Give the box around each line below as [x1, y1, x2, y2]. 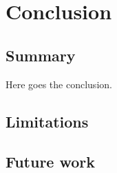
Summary [6, 44, 76, 65]
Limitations [6, 110, 89, 132]
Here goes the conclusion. [6, 77, 112, 91]
